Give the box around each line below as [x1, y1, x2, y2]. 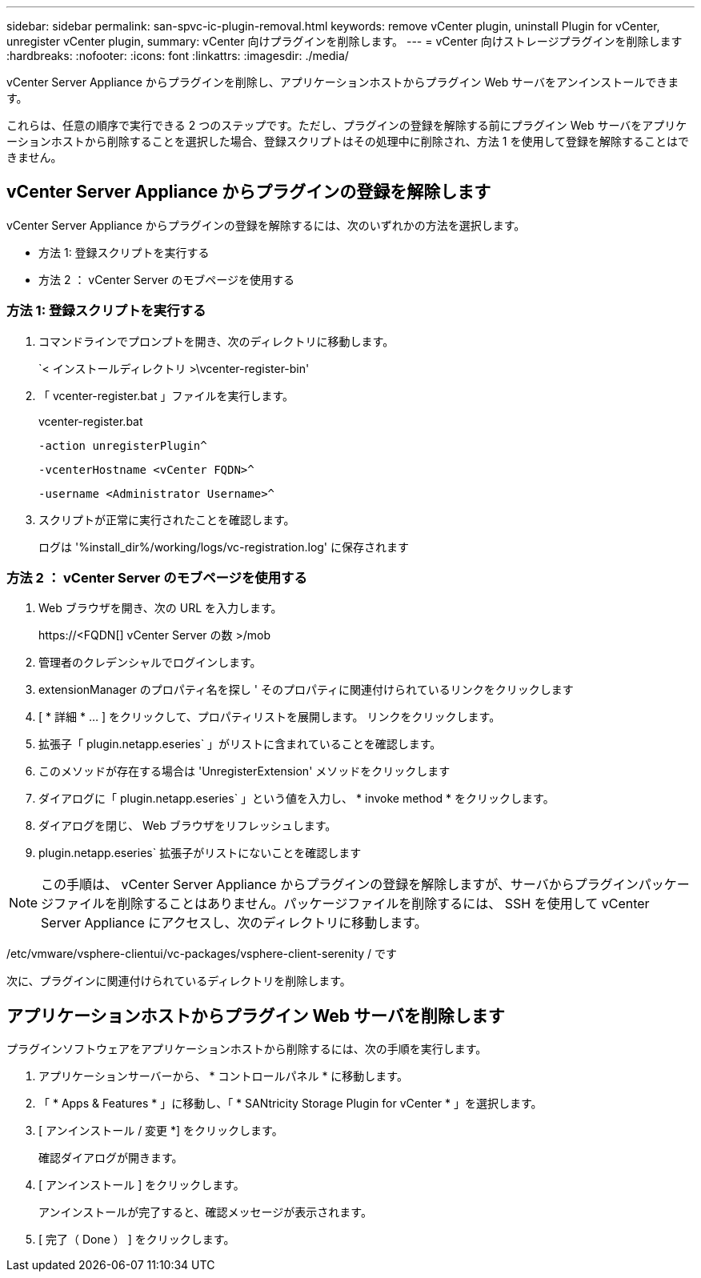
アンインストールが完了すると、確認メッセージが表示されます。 [38, 1205, 372, 1220]
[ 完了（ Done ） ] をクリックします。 [38, 1232, 235, 1247]
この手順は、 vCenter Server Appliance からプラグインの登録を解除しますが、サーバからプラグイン [41, 876, 639, 893]
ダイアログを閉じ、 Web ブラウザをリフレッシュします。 [38, 819, 337, 833]
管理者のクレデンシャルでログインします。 [38, 655, 262, 670]
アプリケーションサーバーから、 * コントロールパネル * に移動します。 [38, 1069, 408, 1084]
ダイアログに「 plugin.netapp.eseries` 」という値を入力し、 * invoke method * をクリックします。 [38, 791, 555, 806]
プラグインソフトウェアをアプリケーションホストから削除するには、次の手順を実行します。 [6, 1042, 487, 1056]
